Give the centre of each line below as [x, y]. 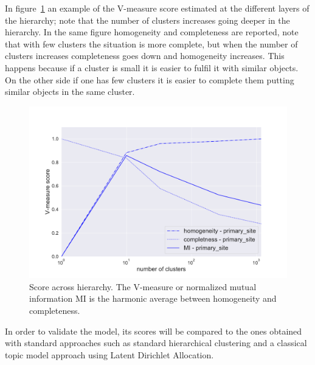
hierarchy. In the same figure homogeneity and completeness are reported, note [152, 32]
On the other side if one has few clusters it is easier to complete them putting [150, 79]
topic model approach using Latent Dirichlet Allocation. [109, 354]
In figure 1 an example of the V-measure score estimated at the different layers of [157, 8]
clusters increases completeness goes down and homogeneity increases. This [145, 56]
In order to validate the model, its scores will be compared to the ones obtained [154, 331]
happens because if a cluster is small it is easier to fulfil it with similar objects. [152, 67]
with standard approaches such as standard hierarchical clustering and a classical [156, 343]
